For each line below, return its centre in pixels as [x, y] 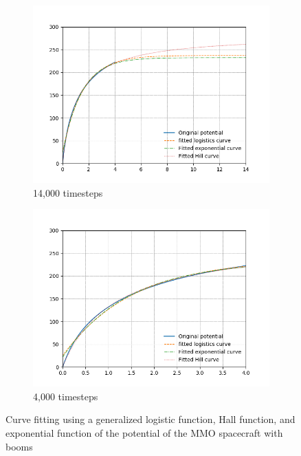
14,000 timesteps [68, 192]
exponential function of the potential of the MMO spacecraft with [144, 432]
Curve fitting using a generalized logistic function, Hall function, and [150, 419]
